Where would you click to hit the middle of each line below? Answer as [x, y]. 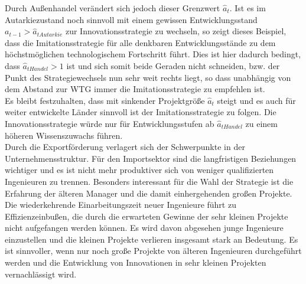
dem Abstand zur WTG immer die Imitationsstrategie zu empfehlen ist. [135, 89]
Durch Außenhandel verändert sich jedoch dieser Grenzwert [113, 8]
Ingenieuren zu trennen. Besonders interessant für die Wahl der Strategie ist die [149, 181]
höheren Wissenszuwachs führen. [64, 135]
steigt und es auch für [256, 100]
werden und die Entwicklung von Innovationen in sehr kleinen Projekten [136, 262]
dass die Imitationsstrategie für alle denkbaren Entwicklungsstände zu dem [140, 42]
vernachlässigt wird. [41, 274]
